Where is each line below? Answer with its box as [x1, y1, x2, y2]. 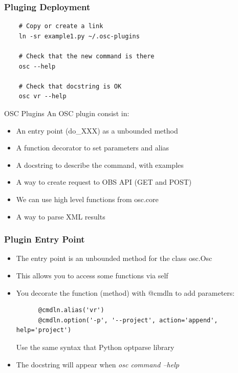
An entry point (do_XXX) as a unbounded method [16, 125, 178, 136]
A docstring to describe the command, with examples [16, 159, 184, 170]
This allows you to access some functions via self [16, 270, 168, 280]
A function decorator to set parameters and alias [16, 142, 169, 153]
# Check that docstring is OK [18, 82, 122, 90]
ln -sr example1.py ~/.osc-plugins [18, 32, 140, 40]
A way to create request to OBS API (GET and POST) [16, 177, 192, 187]
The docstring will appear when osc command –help [16, 359, 179, 369]
